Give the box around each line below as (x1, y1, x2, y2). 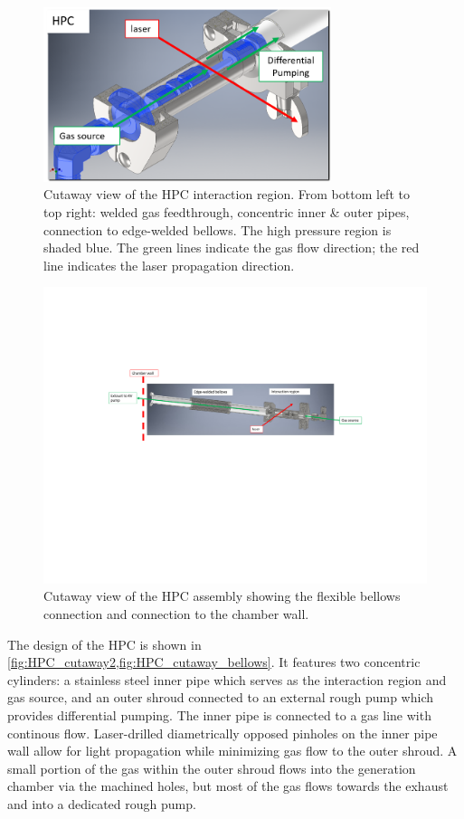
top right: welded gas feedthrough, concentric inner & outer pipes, (43, 202, 410, 221)
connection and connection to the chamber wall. (43, 605, 309, 624)
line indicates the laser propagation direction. (43, 255, 295, 274)
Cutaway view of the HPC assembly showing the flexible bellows (43, 586, 401, 605)
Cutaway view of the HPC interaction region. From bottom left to (43, 185, 410, 204)
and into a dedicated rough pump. (7, 794, 196, 813)
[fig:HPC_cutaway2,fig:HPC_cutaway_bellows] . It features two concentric (7, 652, 421, 671)
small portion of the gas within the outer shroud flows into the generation (7, 758, 416, 777)
